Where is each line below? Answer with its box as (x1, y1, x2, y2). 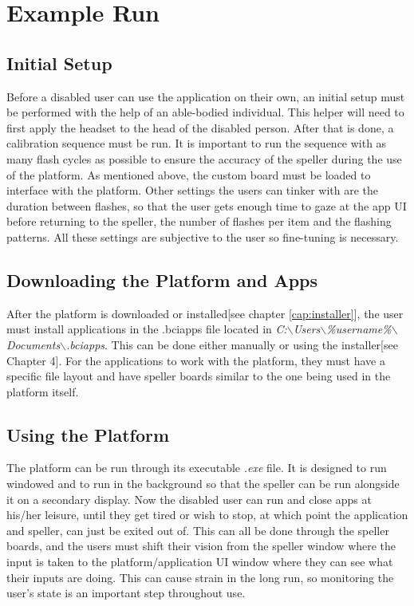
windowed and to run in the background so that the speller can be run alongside (6, 475, 400, 492)
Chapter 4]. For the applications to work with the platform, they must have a (6, 352, 385, 368)
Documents (6, 336, 61, 352)
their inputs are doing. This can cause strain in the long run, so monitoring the (6, 569, 394, 585)
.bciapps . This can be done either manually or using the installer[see (66, 336, 398, 352)
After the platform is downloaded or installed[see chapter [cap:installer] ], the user (6, 305, 404, 321)
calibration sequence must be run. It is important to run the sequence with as (6, 135, 387, 151)
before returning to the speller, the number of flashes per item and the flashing (6, 213, 392, 230)
